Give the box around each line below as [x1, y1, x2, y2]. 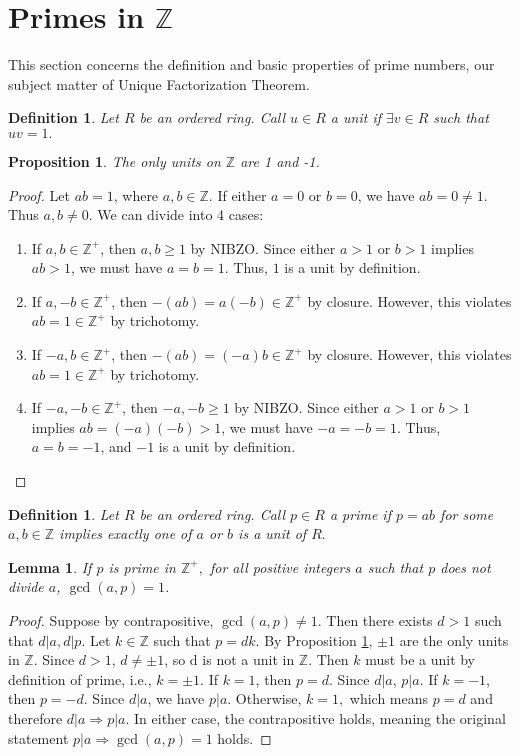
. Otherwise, [227, 688, 302, 709]
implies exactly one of [59, 523, 192, 544]
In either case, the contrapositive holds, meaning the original [134, 707, 506, 728]
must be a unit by [365, 649, 476, 670]
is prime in [108, 556, 176, 577]
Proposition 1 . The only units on [8, 150, 221, 171]
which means [349, 688, 429, 709]
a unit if [330, 107, 381, 128]
